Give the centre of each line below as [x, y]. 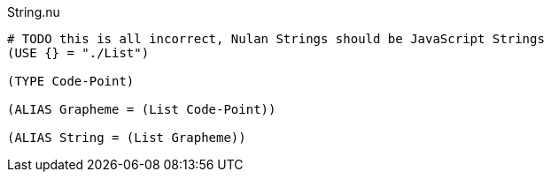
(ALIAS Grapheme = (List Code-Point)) [142, 109]
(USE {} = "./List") [78, 53]
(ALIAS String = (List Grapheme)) [127, 138]
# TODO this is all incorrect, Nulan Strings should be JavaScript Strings [276, 39]
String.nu [34, 12]
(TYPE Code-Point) [71, 81]
